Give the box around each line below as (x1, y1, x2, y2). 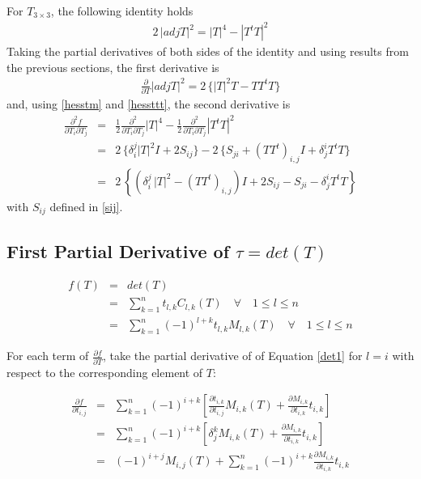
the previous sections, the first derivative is (6, 58, 219, 75)
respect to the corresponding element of (6, 363, 203, 380)
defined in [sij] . (49, 197, 123, 214)
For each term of (6, 347, 89, 364)
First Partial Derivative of (6, 238, 230, 263)
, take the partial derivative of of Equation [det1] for (102, 347, 363, 364)
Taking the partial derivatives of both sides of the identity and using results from (6, 43, 409, 60)
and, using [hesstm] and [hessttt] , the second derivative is (6, 95, 291, 112)
